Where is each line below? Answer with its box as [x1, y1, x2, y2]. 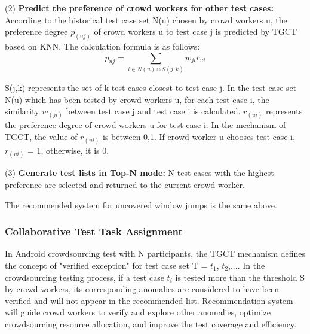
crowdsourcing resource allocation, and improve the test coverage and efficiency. [5, 317, 297, 330]
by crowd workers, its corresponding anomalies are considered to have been [5, 283, 280, 295]
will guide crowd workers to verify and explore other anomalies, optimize [5, 306, 271, 318]
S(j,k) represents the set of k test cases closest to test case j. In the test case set [5, 81, 297, 93]
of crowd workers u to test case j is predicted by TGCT [94, 25, 297, 38]
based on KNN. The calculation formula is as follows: [5, 40, 200, 53]
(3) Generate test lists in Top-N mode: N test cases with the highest [5, 166, 274, 179]
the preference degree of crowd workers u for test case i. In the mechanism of [5, 119, 286, 131]
